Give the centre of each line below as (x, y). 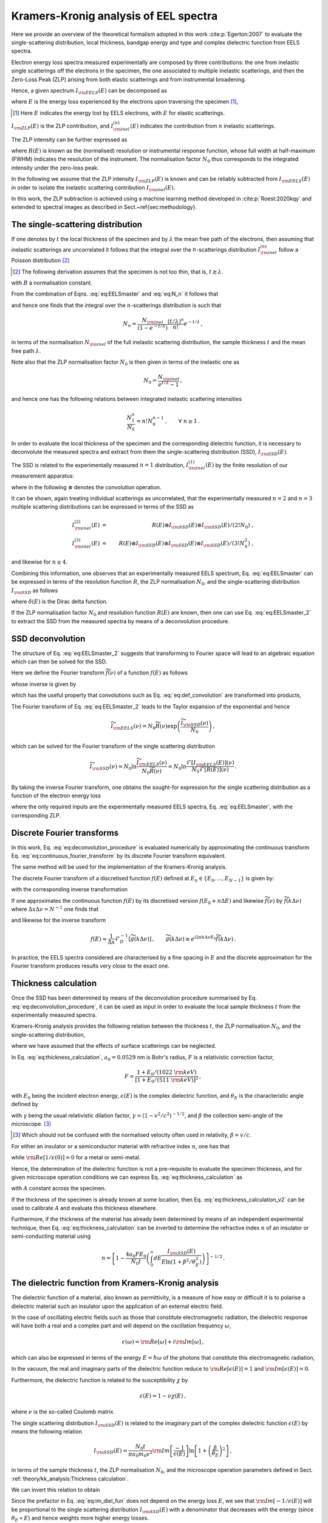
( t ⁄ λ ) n (176, 321)
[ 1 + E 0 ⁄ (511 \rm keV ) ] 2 (166, 1080)
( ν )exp (168, 726)
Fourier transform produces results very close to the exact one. (91, 966)
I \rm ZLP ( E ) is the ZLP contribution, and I (62, 126)
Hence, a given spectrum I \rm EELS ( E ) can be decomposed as (89, 91)
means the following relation (46, 1432)
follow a (289, 249)
